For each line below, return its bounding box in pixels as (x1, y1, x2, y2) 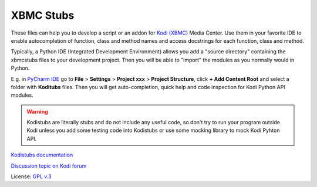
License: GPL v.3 (11, 173, 52, 180)
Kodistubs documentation (11, 151, 73, 158)
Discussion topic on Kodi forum (11, 162, 87, 169)
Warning (26, 108, 48, 115)
